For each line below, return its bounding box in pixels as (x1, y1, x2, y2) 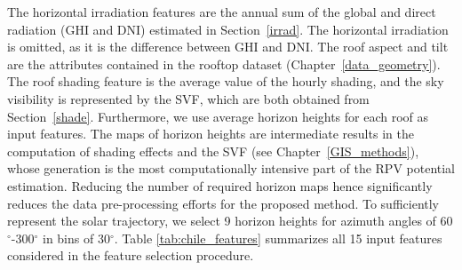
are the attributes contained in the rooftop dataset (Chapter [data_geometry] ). (7, 54, 441, 73)
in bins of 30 (42, 228, 110, 247)
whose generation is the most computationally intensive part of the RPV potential (7, 159, 455, 178)
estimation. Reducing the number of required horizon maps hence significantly (7, 176, 433, 195)
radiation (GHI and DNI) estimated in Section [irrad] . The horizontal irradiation (7, 20, 449, 38)
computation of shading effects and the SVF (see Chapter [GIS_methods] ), (7, 141, 419, 160)
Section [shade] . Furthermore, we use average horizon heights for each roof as (7, 107, 429, 125)
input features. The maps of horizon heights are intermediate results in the (7, 124, 414, 143)
